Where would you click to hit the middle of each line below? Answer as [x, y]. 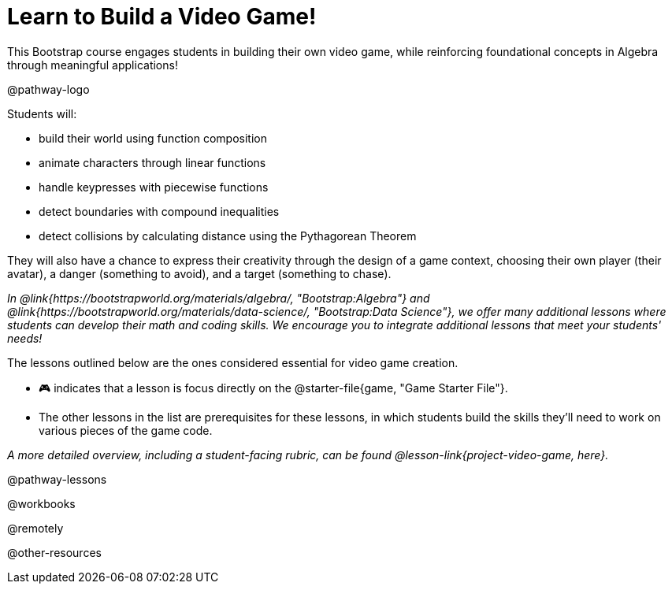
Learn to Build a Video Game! [162, 17]
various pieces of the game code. [126, 430]
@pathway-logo [48, 89]
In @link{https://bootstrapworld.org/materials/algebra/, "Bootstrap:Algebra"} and [219, 298]
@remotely [35, 528]
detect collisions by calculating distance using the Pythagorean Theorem [228, 236]
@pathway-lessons [57, 479]
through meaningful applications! [93, 65]
